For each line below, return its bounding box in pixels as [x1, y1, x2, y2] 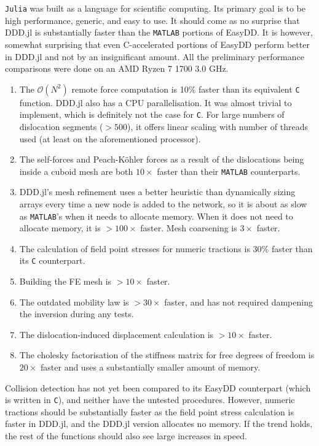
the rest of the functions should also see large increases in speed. [5, 429, 247, 442]
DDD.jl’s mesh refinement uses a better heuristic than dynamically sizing [19, 185, 296, 198]
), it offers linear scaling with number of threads [127, 120, 309, 133]
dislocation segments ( [19, 120, 103, 133]
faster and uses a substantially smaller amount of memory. [41, 361, 261, 374]
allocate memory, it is [19, 221, 101, 234]
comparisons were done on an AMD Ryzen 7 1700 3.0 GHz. [5, 62, 229, 75]
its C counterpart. [19, 254, 85, 267]
